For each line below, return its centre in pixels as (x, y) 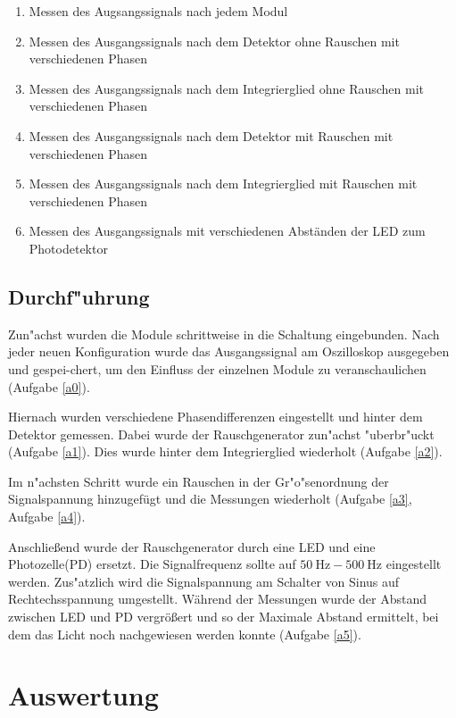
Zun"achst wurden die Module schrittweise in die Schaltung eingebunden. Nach (224, 334)
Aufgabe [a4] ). (47, 517)
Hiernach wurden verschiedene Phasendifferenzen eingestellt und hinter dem (216, 417)
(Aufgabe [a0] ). (49, 386)
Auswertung (83, 695)
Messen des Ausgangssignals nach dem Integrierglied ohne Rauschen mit (227, 88)
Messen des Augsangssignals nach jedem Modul (158, 11)
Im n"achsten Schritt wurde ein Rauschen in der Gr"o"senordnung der (199, 481)
